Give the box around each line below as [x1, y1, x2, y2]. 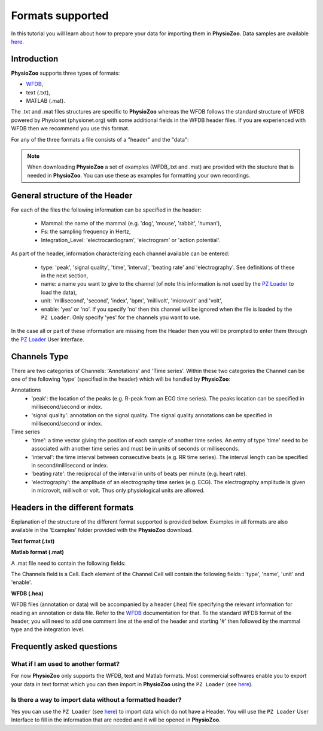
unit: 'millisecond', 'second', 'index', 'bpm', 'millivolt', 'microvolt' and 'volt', [41, 297, 223, 304]
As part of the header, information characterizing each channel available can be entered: [11, 250, 230, 257]
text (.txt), [26, 88, 51, 96]
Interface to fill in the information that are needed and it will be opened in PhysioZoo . [11, 716, 221, 723]
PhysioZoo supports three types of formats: [11, 69, 120, 77]
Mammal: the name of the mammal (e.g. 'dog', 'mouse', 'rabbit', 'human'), [41, 220, 221, 227]
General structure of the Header [11, 190, 133, 200]
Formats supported [11, 9, 109, 22]
